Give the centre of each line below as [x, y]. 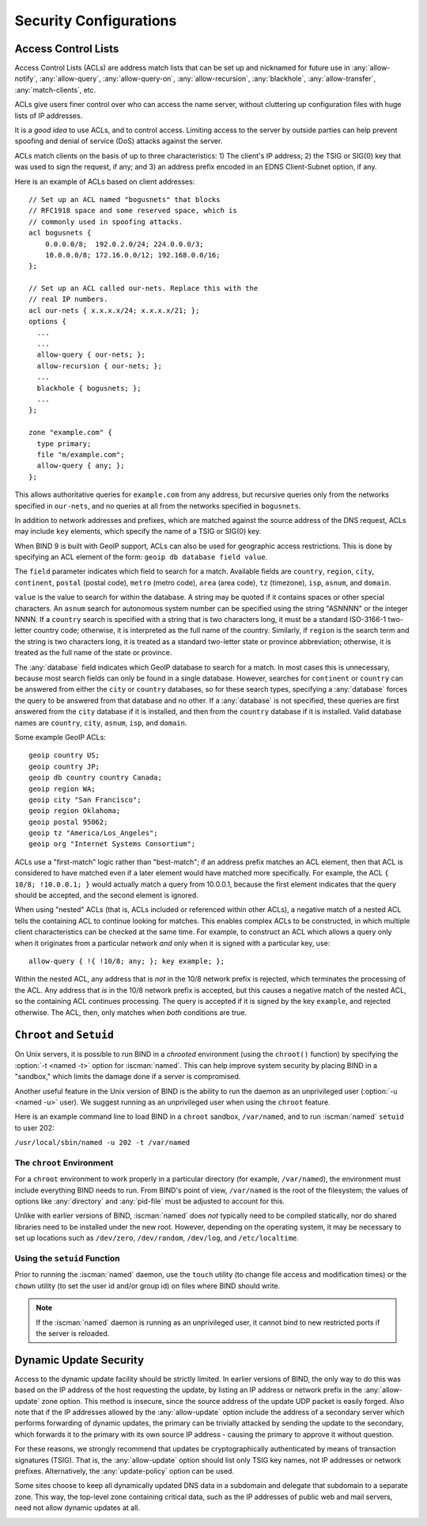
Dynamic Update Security [79, 1360]
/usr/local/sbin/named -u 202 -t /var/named [102, 1143]
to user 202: [34, 1127]
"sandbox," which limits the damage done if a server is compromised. [128, 1077]
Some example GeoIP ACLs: [60, 737]
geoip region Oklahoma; [75, 811]
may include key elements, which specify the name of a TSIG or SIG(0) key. [138, 532]
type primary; [64, 443]
